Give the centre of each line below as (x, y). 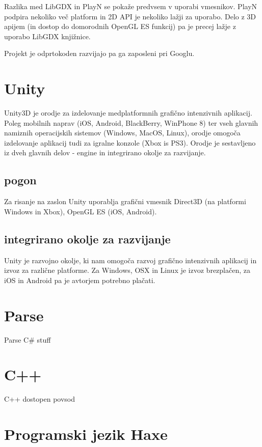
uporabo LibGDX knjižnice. (47, 36)
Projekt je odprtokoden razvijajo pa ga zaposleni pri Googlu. (99, 53)
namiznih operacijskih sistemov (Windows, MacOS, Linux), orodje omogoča (122, 133)
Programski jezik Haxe (86, 434)
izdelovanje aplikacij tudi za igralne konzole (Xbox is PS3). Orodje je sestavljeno (130, 142)
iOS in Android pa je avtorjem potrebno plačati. (80, 280)
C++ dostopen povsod (40, 399)
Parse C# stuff (28, 339)
